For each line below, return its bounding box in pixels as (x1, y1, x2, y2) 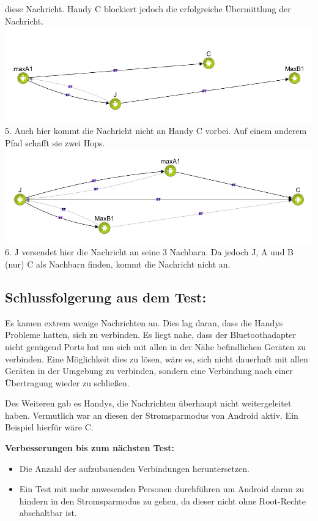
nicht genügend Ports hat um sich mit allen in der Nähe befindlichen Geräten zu (5, 340, 306, 353)
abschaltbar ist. (19, 506, 77, 519)
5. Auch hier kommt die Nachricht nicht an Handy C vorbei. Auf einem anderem (5, 124, 307, 137)
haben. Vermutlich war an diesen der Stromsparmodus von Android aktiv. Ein (5, 408, 298, 421)
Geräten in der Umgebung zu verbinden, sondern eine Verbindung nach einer (5, 364, 294, 377)
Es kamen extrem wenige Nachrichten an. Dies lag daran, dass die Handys (5, 316, 283, 329)
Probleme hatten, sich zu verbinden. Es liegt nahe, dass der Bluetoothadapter (5, 328, 296, 341)
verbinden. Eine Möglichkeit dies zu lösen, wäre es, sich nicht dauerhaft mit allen (5, 352, 308, 365)
